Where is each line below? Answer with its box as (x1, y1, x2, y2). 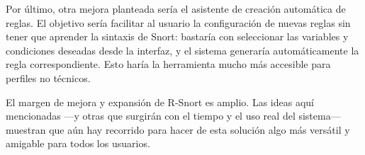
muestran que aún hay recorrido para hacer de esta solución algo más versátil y (6, 122, 350, 137)
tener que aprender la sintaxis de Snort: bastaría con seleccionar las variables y (6, 29, 349, 44)
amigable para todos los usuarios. (6, 136, 150, 151)
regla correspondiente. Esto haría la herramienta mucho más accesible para (6, 57, 331, 71)
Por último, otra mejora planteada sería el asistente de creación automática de (6, 1, 346, 16)
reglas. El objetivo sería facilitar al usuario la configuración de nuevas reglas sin (6, 15, 351, 30)
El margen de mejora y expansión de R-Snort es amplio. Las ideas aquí (6, 94, 314, 109)
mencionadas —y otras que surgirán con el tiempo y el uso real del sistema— (6, 108, 341, 123)
